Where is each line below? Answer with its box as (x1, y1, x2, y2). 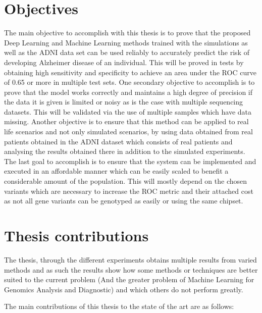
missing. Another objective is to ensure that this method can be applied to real (4, 116, 249, 127)
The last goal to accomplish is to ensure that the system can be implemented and (4, 155, 256, 166)
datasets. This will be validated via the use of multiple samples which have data (4, 106, 252, 117)
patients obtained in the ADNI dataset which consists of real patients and (4, 136, 233, 146)
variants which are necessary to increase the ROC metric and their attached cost (4, 185, 253, 196)
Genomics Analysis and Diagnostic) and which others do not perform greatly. (4, 284, 243, 294)
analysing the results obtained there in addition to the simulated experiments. (4, 146, 245, 156)
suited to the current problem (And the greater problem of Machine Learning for (4, 274, 254, 285)
